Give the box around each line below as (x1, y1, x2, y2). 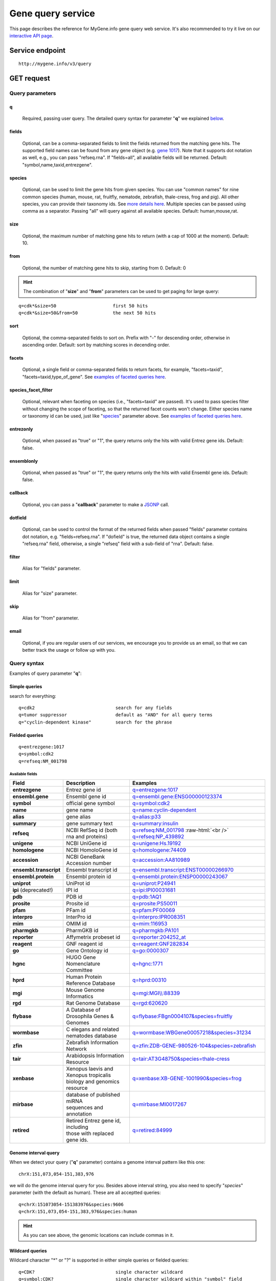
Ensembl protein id (66, 873, 111, 880)
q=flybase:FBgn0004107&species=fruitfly (132, 1013, 233, 1020)
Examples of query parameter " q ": (9, 670, 82, 676)
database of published (66, 1091, 120, 1099)
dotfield (9, 514, 27, 521)
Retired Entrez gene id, (66, 1117, 121, 1124)
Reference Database (66, 980, 116, 987)
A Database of (66, 1006, 101, 1014)
